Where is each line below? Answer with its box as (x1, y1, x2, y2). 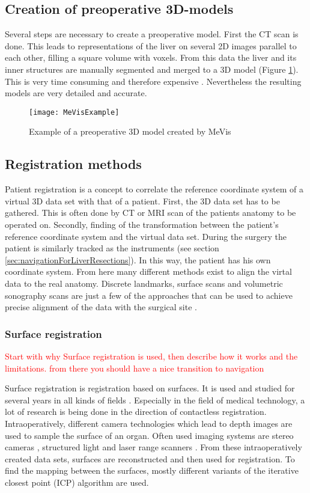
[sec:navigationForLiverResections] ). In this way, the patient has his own (5, 253, 271, 266)
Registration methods (5, 155, 142, 173)
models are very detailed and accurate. (5, 87, 147, 99)
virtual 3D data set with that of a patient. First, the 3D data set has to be (5, 194, 280, 207)
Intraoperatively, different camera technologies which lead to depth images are (5, 417, 293, 429)
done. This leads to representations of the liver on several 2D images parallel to (5, 39, 297, 52)
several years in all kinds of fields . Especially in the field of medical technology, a (5, 393, 305, 406)
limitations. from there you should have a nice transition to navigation (5, 361, 264, 374)
